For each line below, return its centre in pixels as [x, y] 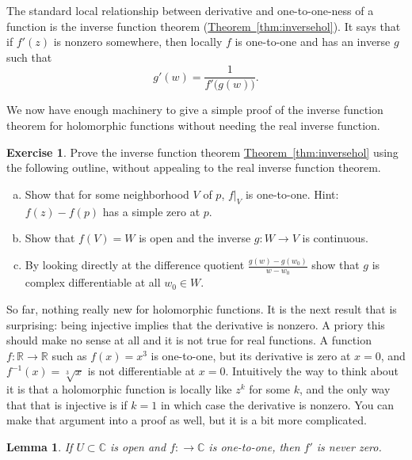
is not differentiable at [141, 371]
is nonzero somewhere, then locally [138, 42]
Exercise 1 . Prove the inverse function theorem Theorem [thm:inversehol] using [202, 152]
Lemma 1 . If [40, 446]
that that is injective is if [67, 404]
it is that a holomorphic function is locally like [119, 389]
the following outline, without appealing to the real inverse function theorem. [194, 167]
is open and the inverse [195, 238]
